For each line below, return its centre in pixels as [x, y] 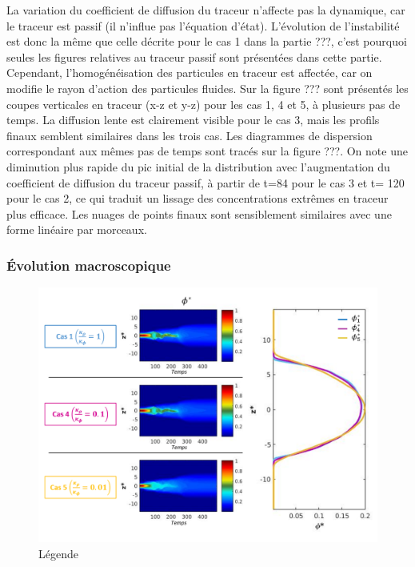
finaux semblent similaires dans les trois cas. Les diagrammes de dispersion [190, 135]
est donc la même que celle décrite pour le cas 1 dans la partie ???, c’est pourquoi [207, 41]
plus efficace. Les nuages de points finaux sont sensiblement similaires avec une [199, 213]
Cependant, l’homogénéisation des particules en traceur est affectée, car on [190, 72]
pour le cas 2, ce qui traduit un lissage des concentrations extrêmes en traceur [198, 198]
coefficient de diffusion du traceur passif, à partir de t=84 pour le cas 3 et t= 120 [206, 182]
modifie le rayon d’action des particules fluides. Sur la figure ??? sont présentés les [207, 88]
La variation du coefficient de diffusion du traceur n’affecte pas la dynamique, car [206, 10]
